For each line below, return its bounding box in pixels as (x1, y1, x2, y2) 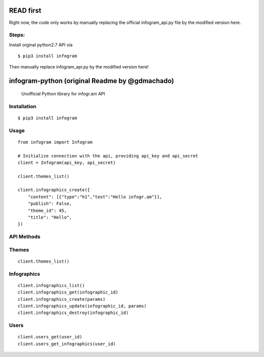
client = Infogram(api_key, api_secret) (18, 159, 116, 165)
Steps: (9, 32, 25, 39)
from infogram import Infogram (18, 139, 93, 145)
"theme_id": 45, (27, 208, 67, 213)
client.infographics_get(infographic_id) (18, 290, 118, 295)
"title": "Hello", (27, 215, 72, 220)
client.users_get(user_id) (18, 334, 83, 340)
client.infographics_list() (18, 283, 85, 288)
